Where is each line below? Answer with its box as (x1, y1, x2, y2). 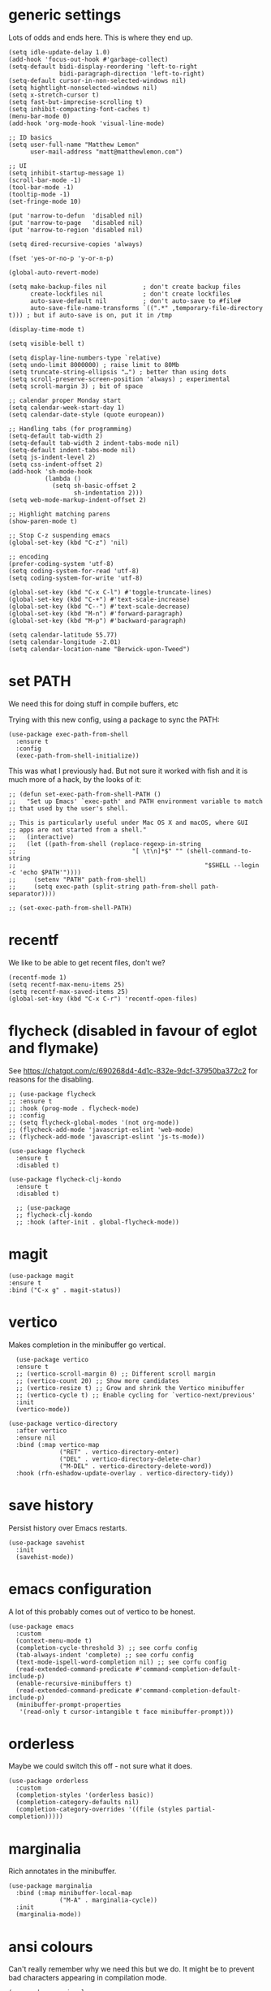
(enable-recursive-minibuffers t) (15, 1679, 132, 1687)
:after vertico (15, 1427, 67, 1435)
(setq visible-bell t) (8, 339, 85, 348)
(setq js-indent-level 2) (8, 453, 96, 461)
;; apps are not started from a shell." (8, 826, 148, 834)
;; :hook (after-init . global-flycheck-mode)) (15, 1218, 180, 1226)
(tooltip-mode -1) (8, 190, 71, 198)
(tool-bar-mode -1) (8, 183, 75, 192)
